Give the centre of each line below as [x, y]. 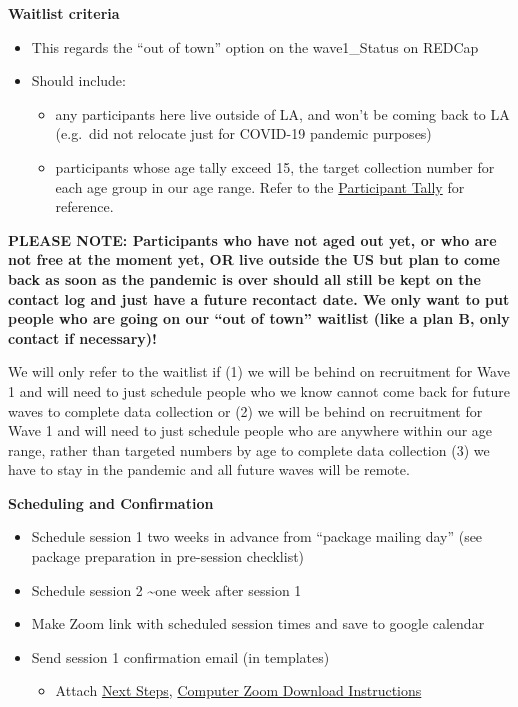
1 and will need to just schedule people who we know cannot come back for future [259, 390]
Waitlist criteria [64, 13]
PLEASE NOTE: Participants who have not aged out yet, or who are [252, 239]
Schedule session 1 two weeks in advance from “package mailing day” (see [257, 536]
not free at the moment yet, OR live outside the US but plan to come [254, 259]
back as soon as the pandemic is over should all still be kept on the [244, 278]
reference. [84, 206]
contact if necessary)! [82, 337]
